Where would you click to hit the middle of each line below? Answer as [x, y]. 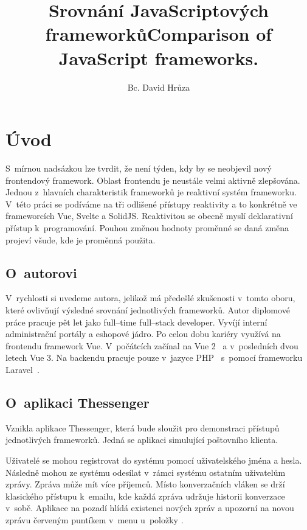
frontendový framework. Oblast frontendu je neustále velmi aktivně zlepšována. [153, 180]
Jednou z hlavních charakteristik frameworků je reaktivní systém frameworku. [151, 192]
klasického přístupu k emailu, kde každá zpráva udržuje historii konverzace [145, 496]
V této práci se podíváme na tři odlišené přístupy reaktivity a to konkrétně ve [151, 204]
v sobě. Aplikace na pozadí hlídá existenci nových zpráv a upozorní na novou [150, 508]
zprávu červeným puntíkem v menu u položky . [95, 519]
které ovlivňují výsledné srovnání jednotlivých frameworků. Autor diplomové [148, 309]
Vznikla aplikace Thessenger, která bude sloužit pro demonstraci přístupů [143, 427]
